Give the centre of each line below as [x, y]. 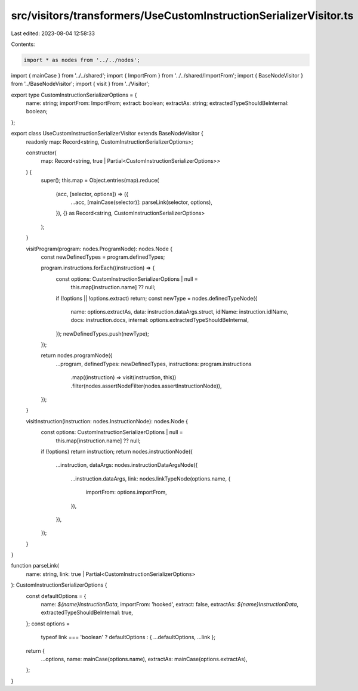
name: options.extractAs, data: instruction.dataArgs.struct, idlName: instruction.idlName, [180, 312]
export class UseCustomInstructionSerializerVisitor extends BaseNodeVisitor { [107, 134]
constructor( [41, 153]
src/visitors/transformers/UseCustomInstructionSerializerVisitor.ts [182, 16]
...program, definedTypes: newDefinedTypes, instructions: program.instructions [154, 364]
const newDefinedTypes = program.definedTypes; [103, 257]
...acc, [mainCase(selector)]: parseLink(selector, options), [142, 202]
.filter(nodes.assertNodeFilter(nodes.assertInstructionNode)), [146, 386]
